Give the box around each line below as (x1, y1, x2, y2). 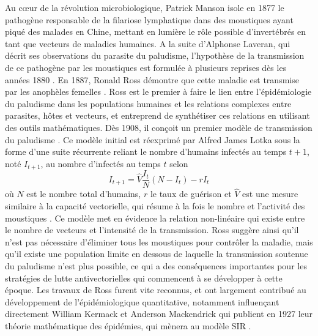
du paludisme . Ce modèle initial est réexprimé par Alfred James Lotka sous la (5, 133, 300, 146)
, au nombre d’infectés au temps (40, 157, 161, 170)
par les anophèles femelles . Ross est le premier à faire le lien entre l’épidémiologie (5, 85, 312, 98)
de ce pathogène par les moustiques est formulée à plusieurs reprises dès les (5, 61, 287, 73)
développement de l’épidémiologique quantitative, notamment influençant (5, 295, 279, 308)
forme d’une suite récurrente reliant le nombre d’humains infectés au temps (5, 145, 287, 158)
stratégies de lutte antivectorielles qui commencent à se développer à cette (5, 271, 283, 284)
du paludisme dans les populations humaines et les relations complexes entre (5, 97, 292, 110)
